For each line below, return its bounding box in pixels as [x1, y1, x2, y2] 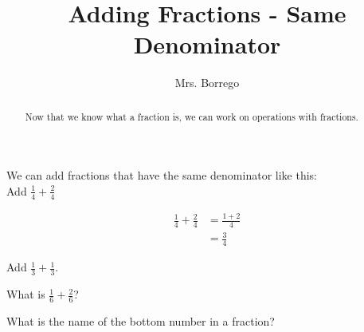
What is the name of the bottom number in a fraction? [6, 312, 275, 329]
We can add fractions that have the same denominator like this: [6, 167, 317, 184]
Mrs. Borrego [174, 74, 240, 91]
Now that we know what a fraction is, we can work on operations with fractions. [25, 109, 358, 123]
